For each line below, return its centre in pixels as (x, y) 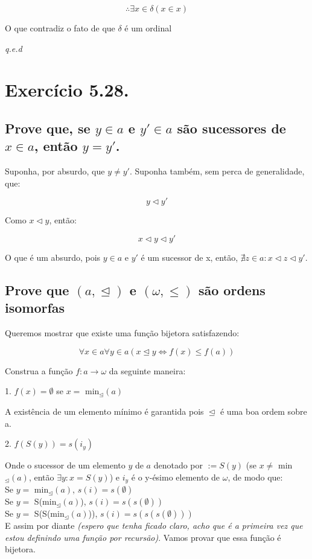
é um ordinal (148, 28)
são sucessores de (231, 128)
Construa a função (39, 370)
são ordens (232, 289)
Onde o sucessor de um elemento (65, 465)
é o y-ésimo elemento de (176, 477)
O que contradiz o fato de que (60, 28)
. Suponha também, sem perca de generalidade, (217, 171)
